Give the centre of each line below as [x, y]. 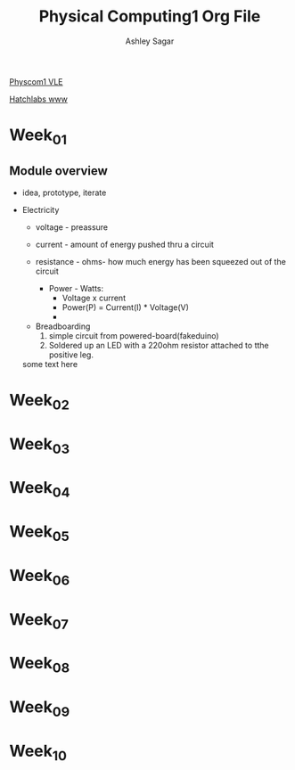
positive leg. [71, 355]
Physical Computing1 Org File [150, 16]
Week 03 [40, 446]
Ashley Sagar [150, 41]
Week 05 [39, 533]
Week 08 [40, 665]
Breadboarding [63, 326]
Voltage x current [94, 298]
